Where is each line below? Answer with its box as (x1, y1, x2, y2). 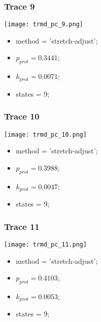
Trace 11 (4, 220, 40, 232)
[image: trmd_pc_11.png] (4, 240, 87, 248)
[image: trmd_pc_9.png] (4, 21, 83, 28)
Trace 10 (4, 110, 40, 123)
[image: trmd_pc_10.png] (4, 131, 87, 138)
